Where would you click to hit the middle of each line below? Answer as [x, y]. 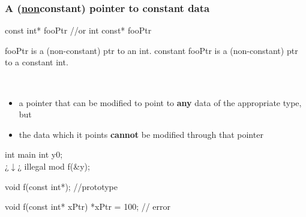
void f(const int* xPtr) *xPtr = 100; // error [88, 207]
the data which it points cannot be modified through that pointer [141, 134]
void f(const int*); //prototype [61, 186]
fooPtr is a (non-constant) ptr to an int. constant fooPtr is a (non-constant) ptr [151, 50]
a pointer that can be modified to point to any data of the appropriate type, [160, 102]
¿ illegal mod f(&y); [54, 166]
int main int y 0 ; [34, 154]
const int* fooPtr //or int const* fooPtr [78, 30]
